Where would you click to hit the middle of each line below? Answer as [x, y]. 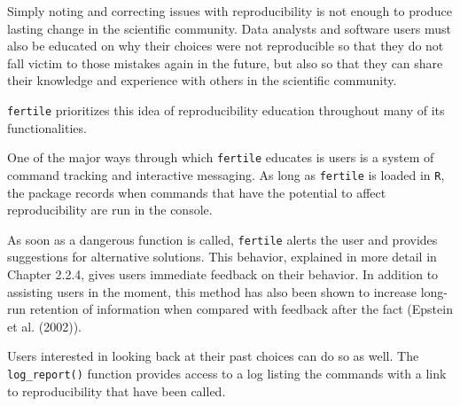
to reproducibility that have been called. [117, 390]
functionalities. [47, 127]
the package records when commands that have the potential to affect [197, 192]
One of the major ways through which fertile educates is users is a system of [221, 157]
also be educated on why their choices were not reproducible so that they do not [226, 46]
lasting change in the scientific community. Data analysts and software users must [229, 28]
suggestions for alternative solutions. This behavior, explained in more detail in [222, 257]
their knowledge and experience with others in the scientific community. [202, 80]
